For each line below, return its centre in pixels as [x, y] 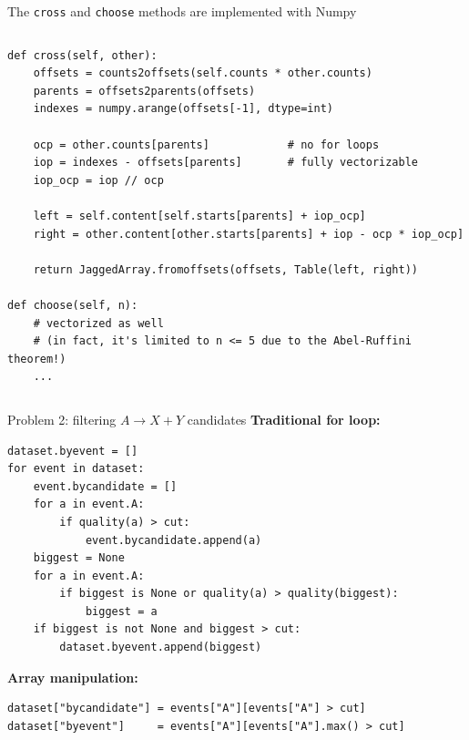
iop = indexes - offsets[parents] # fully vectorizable [226, 163]
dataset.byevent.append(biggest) [161, 647]
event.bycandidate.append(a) [173, 540]
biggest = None [79, 558]
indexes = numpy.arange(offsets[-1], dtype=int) [183, 109]
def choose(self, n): [73, 305]
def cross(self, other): [82, 55]
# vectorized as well [98, 323]
